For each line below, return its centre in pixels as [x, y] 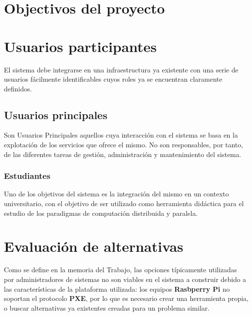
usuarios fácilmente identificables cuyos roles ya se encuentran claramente [113, 79]
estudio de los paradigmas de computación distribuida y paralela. [101, 213]
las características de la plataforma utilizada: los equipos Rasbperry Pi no [117, 289]
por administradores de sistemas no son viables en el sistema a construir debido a [125, 279]
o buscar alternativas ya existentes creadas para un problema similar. [107, 307]
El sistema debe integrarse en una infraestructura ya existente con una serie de [121, 69]
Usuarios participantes [80, 46]
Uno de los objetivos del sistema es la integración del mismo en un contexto [117, 194]
